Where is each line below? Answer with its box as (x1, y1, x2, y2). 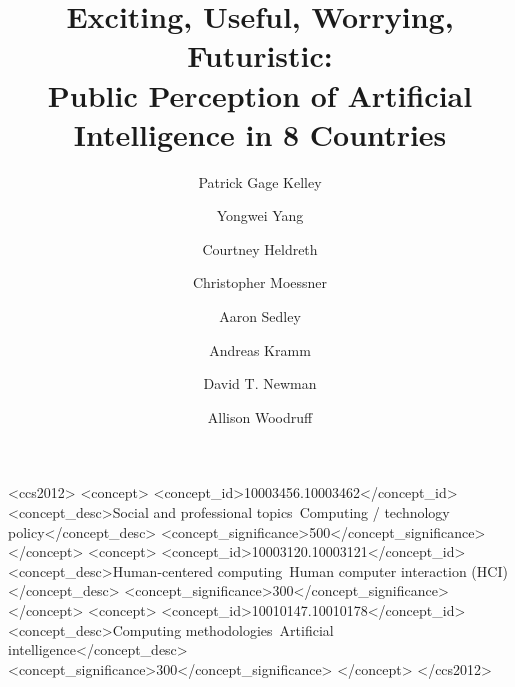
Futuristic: (187, 35, 333, 76)
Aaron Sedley (219, 306, 301, 327)
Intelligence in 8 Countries (73, 113, 447, 154)
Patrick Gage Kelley (198, 171, 322, 192)
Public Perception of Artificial (47, 74, 473, 115)
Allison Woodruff (207, 406, 313, 427)
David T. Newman (203, 373, 317, 394)
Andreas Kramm (209, 339, 311, 360)
